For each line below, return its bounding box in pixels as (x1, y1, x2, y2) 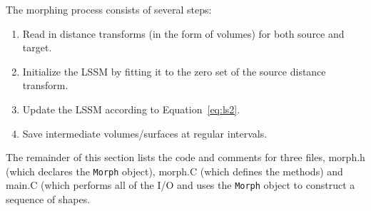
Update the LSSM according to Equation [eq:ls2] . (22, 101, 240, 116)
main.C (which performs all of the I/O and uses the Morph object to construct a (6, 177, 355, 192)
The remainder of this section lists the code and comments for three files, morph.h (6, 150, 365, 165)
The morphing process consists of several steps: (6, 2, 212, 16)
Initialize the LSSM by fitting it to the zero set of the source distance (22, 63, 326, 78)
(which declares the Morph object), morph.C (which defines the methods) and (6, 163, 343, 178)
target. (22, 40, 52, 55)
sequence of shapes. (6, 192, 91, 207)
